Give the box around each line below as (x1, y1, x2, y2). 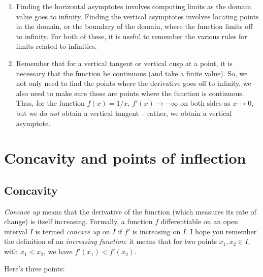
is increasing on (132, 226, 181, 236)
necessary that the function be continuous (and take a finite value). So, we (16, 68, 248, 78)
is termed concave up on (35, 226, 110, 236)
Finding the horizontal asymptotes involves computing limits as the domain (16, 1, 251, 11)
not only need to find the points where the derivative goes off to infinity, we (16, 78, 251, 88)
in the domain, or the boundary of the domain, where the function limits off (16, 21, 253, 32)
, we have (43, 246, 73, 257)
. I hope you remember (186, 226, 257, 236)
